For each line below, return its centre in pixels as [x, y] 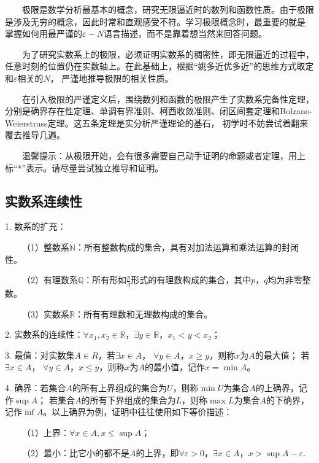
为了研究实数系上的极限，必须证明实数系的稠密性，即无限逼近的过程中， [168, 54]
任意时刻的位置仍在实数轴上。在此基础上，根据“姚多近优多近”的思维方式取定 [159, 66]
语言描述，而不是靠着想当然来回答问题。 [185, 33]
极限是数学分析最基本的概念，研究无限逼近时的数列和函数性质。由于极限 [168, 9]
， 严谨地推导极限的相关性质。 [112, 78]
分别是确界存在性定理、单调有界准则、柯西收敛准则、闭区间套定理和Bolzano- [159, 111]
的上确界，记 [281, 387]
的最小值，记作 [175, 367]
